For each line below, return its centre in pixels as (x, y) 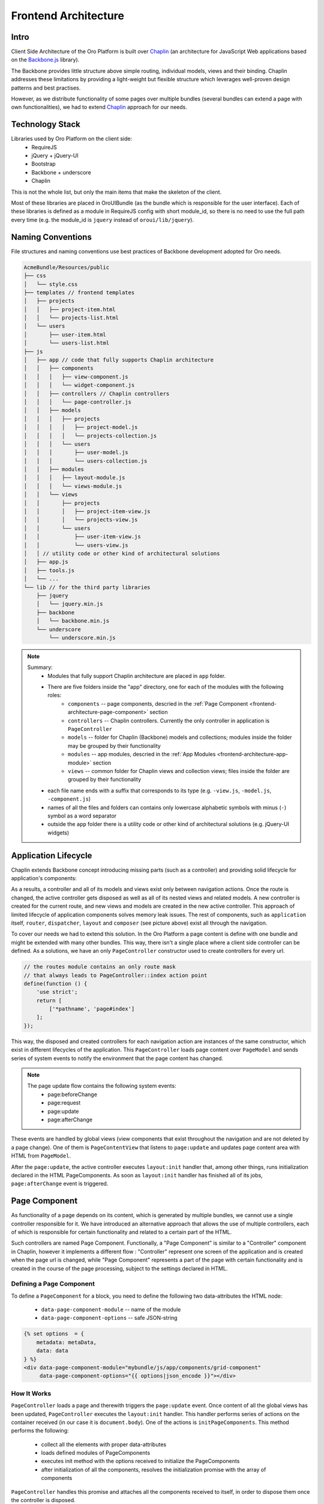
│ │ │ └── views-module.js (73, 486)
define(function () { (55, 983)
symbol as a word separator (82, 816)
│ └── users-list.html (67, 343)
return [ (49, 1000)
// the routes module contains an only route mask (100, 967)
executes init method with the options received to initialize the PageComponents (140, 1461)
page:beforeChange (72, 1094)
